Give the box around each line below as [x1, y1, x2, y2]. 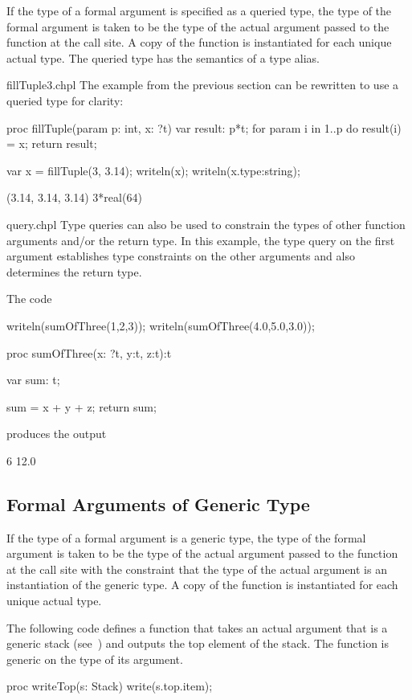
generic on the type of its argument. [6, 650, 183, 667]
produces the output [6, 425, 107, 442]
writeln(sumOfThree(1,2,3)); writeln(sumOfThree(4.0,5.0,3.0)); [6, 317, 315, 334]
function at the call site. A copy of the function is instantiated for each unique [6, 34, 392, 51]
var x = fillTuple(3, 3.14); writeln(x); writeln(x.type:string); [6, 162, 300, 178]
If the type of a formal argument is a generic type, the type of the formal [6, 529, 366, 546]
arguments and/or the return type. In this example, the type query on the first [6, 231, 395, 248]
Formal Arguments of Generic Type [6, 491, 310, 516]
